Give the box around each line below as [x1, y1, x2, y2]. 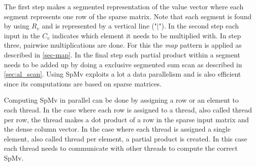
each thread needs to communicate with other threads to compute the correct [4, 143, 238, 153]
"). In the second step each [159, 21, 239, 31]
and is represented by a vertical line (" [41, 21, 157, 31]
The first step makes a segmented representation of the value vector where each [4, 1, 244, 11]
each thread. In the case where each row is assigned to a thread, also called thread [4, 104, 252, 114]
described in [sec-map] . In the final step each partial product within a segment [4, 49, 240, 59]
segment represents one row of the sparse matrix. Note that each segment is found [4, 11, 252, 21]
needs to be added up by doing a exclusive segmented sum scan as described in [4, 59, 242, 69]
